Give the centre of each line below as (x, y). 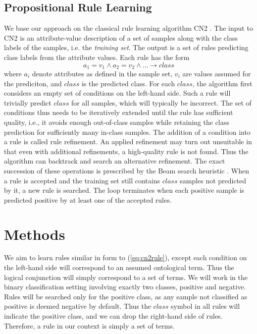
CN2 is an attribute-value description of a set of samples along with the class (121, 37)
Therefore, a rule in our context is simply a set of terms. (89, 325)
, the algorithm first (222, 83)
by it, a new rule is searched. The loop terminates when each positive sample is (124, 190)
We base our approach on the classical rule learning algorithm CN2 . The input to (128, 28)
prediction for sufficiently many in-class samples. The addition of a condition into (127, 132)
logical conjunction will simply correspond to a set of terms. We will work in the (126, 277)
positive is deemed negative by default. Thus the (77, 306)
